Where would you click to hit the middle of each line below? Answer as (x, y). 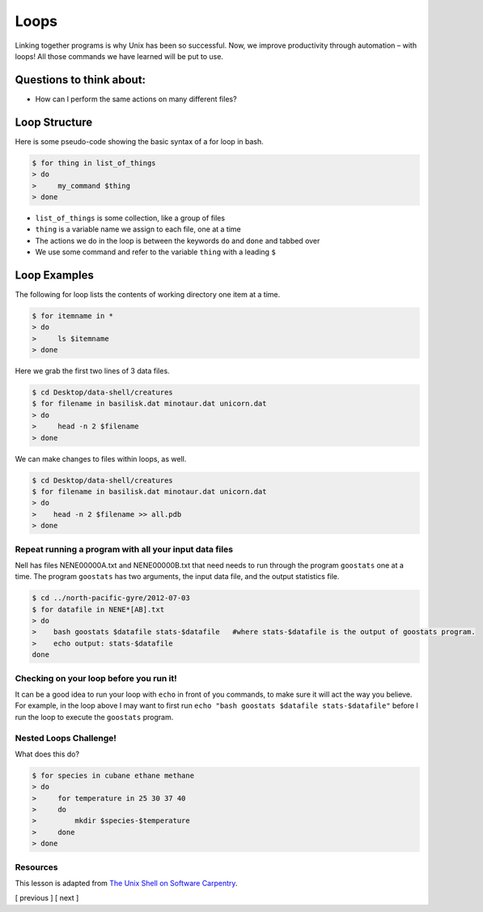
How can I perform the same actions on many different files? (136, 99)
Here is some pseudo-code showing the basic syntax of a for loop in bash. (140, 141)
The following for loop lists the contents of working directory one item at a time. (148, 294)
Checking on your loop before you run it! (96, 678)
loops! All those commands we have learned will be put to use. (119, 56)
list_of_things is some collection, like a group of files (130, 218)
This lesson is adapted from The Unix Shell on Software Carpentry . (126, 883)
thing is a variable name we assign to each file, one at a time (138, 229)
